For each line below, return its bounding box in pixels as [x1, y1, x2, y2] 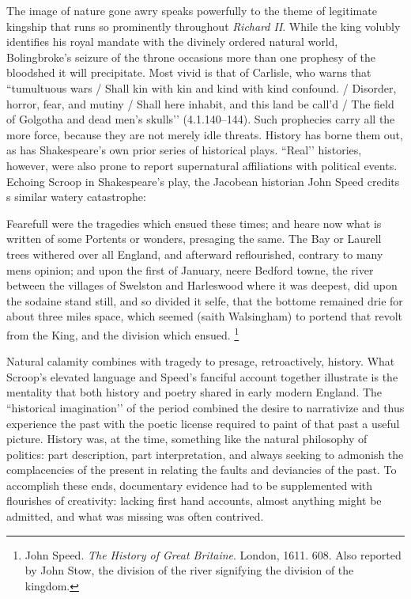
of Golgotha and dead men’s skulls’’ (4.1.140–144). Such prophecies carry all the [6, 111, 395, 127]
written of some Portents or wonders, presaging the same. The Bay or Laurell [6, 230, 382, 247]
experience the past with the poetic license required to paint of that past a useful [6, 415, 400, 431]
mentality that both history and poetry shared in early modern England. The [6, 384, 383, 400]
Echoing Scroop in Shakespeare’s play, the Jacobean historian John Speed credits [6, 172, 400, 189]
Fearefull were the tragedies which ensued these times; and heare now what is [6, 214, 382, 231]
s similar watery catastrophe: [6, 188, 146, 205]
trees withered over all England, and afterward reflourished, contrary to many [6, 245, 383, 262]
